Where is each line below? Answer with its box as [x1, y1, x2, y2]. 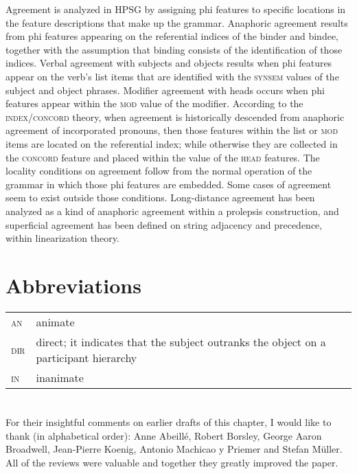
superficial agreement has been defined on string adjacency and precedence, [5, 217, 323, 232]
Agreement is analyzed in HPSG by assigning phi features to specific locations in [5, 2, 346, 16]
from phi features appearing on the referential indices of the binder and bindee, [5, 29, 338, 43]
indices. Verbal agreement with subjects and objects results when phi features [5, 56, 332, 70]
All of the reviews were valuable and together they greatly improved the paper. [5, 455, 338, 469]
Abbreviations [5, 271, 141, 299]
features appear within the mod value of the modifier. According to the [5, 96, 303, 111]
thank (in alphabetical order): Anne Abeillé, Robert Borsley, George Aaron [5, 428, 322, 442]
